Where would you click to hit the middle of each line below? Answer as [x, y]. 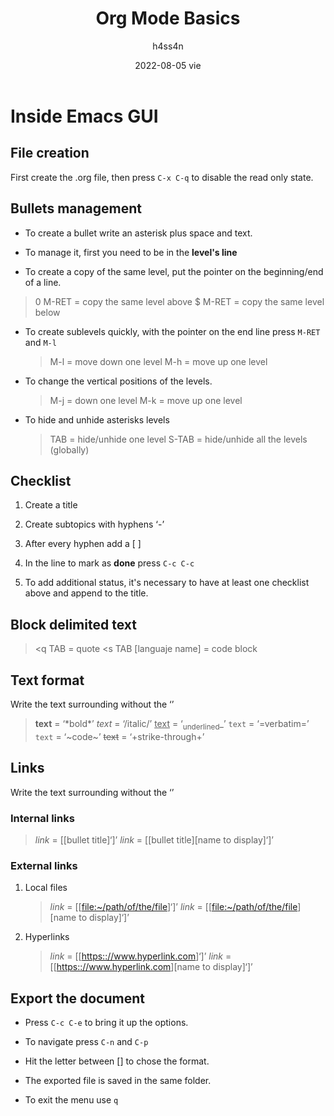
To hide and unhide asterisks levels [97, 419]
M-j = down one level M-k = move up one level [146, 400]
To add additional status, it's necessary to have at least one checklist [167, 583]
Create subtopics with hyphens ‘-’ [94, 524]
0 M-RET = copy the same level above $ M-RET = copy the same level [179, 301]
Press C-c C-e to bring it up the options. [106, 1023]
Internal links [42, 818]
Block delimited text [73, 624]
